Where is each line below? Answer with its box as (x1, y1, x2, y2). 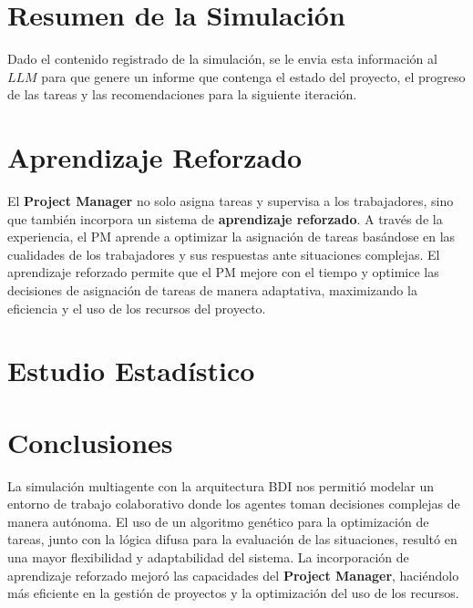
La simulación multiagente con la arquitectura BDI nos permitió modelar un (7, 476, 434, 495)
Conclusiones (7, 423, 173, 460)
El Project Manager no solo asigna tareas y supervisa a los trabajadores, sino (7, 191, 454, 211)
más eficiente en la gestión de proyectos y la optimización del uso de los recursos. (7, 583, 459, 603)
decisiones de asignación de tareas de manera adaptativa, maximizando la (7, 281, 417, 299)
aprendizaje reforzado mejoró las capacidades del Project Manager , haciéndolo (7, 565, 459, 584)
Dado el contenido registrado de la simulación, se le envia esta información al (7, 49, 437, 68)
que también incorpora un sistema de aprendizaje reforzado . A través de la (7, 209, 443, 228)
